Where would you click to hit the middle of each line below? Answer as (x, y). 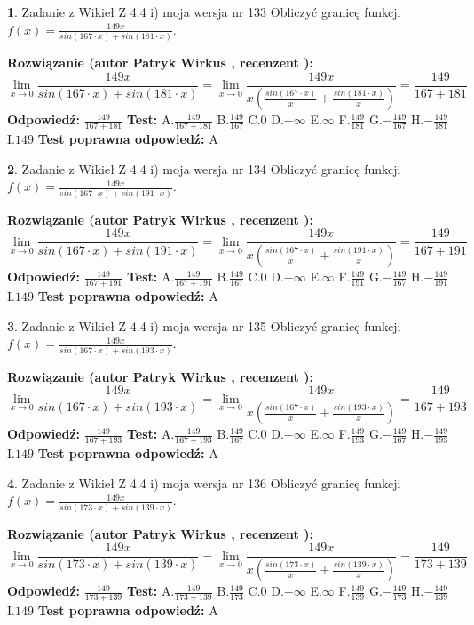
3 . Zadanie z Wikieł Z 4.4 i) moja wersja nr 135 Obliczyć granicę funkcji (204, 325)
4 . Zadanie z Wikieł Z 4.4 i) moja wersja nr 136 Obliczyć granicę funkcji (204, 483)
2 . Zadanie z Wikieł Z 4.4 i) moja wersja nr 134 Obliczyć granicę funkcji (204, 168)
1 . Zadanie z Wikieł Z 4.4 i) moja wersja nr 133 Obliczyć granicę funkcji (204, 12)
